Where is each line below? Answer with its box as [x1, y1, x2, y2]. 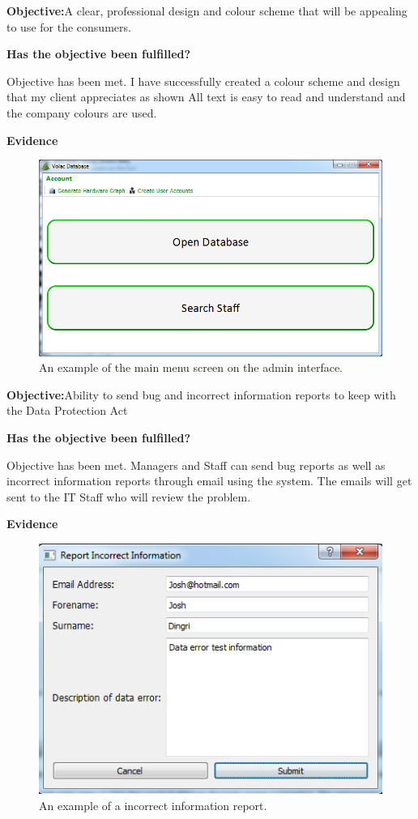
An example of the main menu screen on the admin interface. [39, 359, 343, 376]
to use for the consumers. [6, 18, 131, 35]
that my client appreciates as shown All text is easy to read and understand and [6, 88, 406, 105]
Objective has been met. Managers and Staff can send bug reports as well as [6, 456, 386, 473]
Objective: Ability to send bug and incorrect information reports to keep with [6, 386, 396, 403]
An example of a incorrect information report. [39, 796, 267, 813]
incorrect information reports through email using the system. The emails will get [6, 472, 412, 489]
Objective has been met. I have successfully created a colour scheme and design [6, 72, 400, 89]
